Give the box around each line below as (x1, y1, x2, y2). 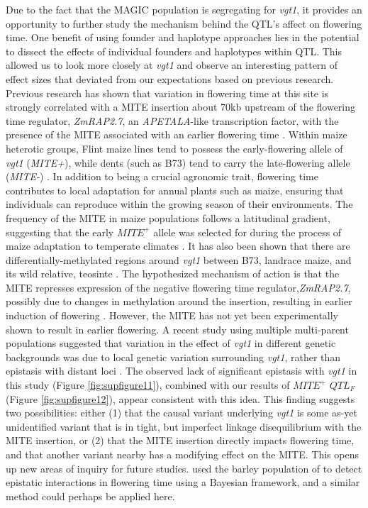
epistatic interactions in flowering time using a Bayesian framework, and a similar (6, 475, 360, 490)
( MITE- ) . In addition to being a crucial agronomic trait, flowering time (6, 169, 318, 184)
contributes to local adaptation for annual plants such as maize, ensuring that (6, 182, 344, 197)
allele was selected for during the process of (153, 224, 342, 239)
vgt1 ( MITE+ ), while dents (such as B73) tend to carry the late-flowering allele (6, 155, 350, 170)
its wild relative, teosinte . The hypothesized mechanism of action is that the (6, 266, 340, 281)
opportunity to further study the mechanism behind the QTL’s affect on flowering (6, 16, 362, 31)
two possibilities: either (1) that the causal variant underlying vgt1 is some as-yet (6, 405, 357, 420)
